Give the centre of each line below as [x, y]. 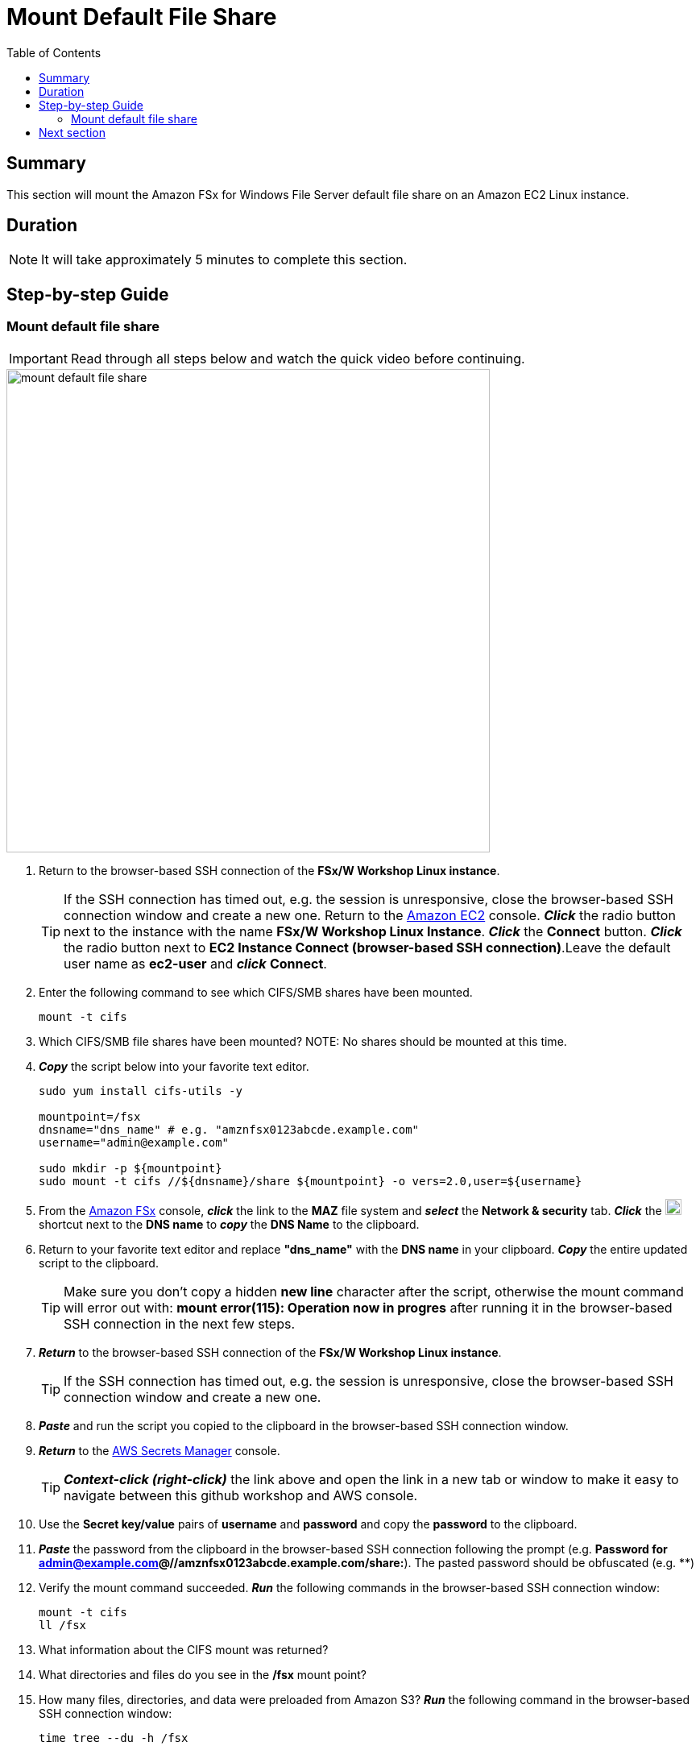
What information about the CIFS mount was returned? [184, 1649]
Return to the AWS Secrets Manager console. [159, 1450]
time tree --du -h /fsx [114, 1738]
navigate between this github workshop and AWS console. [241, 1495]
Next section [72, 132]
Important [38, 358]
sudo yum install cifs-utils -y [141, 1091]
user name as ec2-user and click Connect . [195, 963]
